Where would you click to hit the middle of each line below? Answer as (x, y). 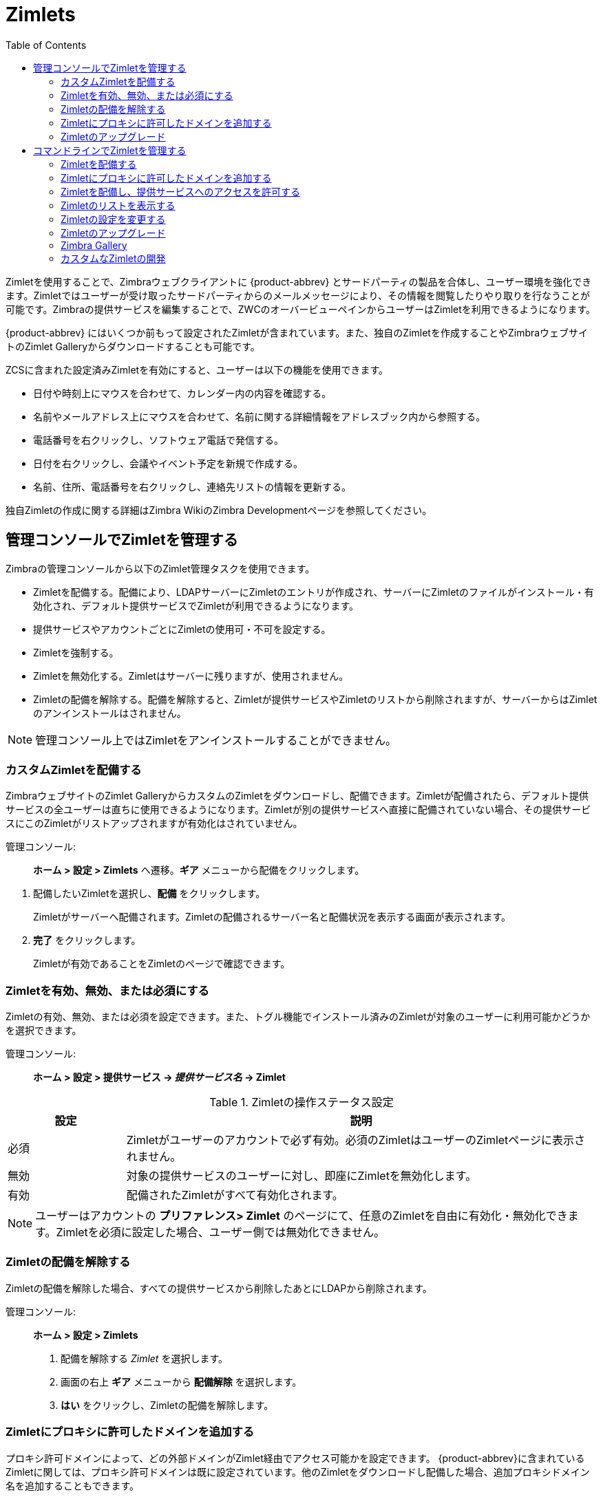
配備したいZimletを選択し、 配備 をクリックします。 (149, 894)
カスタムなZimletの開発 (113, 258)
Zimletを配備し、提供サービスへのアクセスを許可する (180, 191)
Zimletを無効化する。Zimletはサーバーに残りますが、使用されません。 (191, 676)
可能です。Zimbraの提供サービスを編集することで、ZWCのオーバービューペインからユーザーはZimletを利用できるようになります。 (301, 309)
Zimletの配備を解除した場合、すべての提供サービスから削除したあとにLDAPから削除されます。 (219, 1288)
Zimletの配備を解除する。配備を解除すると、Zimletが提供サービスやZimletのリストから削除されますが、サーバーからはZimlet (315, 699)
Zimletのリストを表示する (118, 205)
